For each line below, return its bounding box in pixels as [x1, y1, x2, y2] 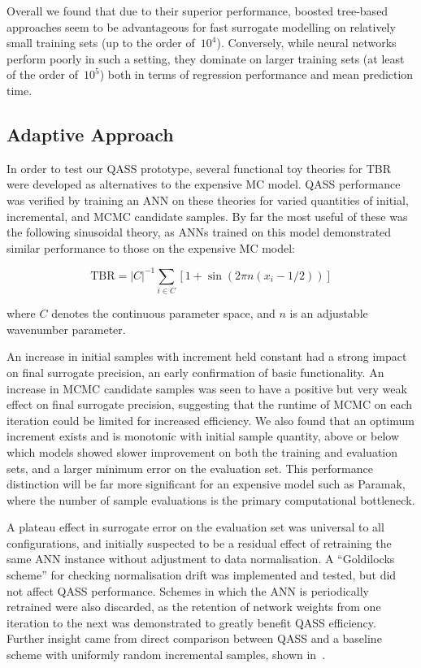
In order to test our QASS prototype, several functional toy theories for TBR [7, 159, 392, 176]
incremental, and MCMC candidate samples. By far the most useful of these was [7, 207, 408, 224]
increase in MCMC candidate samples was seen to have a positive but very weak [7, 380, 407, 397]
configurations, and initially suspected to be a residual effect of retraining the [7, 534, 392, 551]
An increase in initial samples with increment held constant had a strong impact [7, 348, 407, 365]
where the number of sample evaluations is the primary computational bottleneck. [7, 491, 415, 508]
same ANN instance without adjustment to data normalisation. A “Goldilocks [7, 550, 395, 567]
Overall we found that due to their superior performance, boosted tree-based [7, 2, 388, 19]
